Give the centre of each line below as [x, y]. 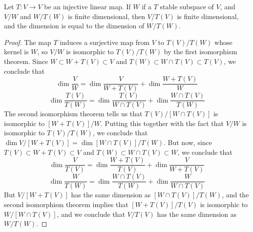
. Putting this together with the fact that [162, 123]
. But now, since [188, 142]
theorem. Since [26, 61]
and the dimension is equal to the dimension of [74, 26]
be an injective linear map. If [87, 6]
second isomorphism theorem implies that [66, 204]
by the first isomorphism [200, 52]
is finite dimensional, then [107, 16]
